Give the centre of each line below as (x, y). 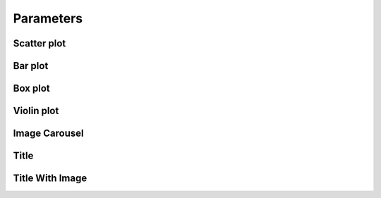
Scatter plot (40, 43)
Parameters (48, 18)
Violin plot (36, 111)
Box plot (32, 88)
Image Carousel (48, 134)
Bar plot (31, 66)
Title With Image (50, 179)
